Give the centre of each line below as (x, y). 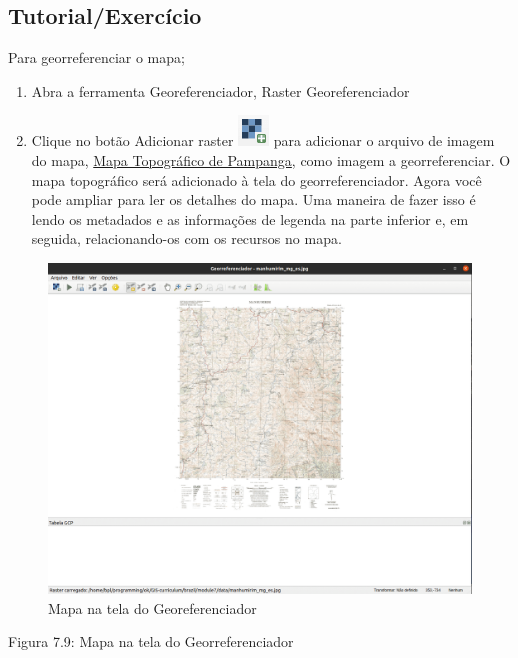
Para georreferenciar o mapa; (96, 57)
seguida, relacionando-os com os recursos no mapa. (186, 238)
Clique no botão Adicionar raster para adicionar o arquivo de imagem (263, 140)
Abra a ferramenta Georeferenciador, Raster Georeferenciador (220, 90)
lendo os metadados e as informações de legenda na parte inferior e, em (250, 218)
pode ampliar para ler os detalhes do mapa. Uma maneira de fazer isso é (253, 199)
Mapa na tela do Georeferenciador (152, 607)
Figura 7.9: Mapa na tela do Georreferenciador (151, 641)
